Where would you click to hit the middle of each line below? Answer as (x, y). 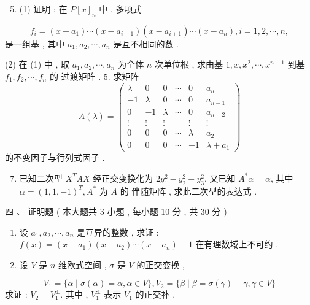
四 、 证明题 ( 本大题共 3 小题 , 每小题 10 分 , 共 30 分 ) (116, 211)
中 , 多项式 (120, 9)
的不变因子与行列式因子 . (55, 157)
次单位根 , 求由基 (189, 64)
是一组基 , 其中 (35, 43)
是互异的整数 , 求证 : (118, 232)
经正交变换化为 (123, 178)
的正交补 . (155, 294)
